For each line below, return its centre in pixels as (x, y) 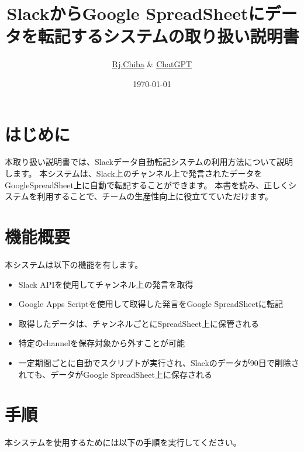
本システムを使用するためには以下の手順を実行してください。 (123, 442)
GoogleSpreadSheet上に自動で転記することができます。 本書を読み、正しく (147, 184)
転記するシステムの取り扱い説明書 (168, 36)
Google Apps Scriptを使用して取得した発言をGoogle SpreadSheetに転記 (151, 304)
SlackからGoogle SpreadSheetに (136, 13)
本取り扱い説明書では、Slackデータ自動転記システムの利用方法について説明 (149, 162)
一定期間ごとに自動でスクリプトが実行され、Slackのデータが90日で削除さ (159, 362)
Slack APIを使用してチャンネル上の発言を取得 (106, 284)
